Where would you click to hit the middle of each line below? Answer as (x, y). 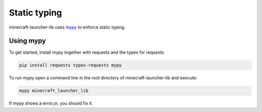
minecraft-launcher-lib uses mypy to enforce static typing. (67, 27)
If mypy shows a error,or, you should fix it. (51, 103)
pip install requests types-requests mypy (70, 65)
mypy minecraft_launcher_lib (54, 91)
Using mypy (27, 41)
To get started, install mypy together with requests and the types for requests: (87, 52)
